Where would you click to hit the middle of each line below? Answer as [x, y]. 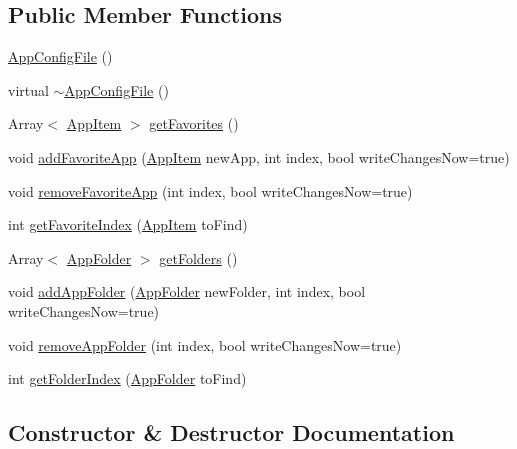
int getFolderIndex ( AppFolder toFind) [127, 378]
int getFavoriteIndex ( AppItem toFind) [128, 224]
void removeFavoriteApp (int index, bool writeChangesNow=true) [210, 190]
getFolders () [198, 257]
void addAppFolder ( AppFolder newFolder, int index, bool [187, 291]
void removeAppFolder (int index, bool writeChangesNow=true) [205, 344]
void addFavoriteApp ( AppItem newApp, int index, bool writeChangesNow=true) [259, 156]
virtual [28, 89]
